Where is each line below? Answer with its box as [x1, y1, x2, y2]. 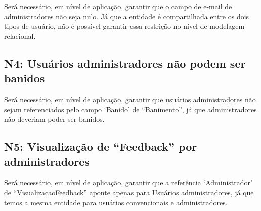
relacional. [4, 30, 36, 41]
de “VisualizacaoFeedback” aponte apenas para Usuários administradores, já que [4, 187, 254, 197]
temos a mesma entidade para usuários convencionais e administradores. [4, 197, 228, 207]
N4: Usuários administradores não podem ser [4, 55, 246, 71]
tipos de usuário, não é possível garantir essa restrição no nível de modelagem [4, 21, 245, 31]
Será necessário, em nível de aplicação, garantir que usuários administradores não [4, 94, 256, 104]
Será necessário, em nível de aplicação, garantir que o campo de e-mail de [4, 1, 232, 11]
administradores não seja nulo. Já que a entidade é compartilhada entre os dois [4, 11, 249, 21]
